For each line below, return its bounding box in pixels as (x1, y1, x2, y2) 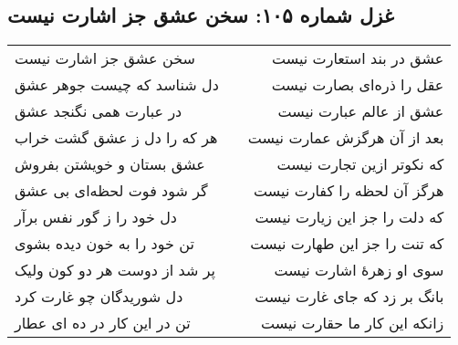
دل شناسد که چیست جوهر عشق (15, 74, 219, 96)
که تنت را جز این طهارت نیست (250, 233, 444, 255)
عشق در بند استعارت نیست (272, 47, 444, 69)
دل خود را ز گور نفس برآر (15, 206, 177, 228)
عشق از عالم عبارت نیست (277, 100, 444, 122)
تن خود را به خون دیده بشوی (15, 233, 194, 255)
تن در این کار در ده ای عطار (15, 312, 191, 334)
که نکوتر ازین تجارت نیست (276, 153, 444, 175)
